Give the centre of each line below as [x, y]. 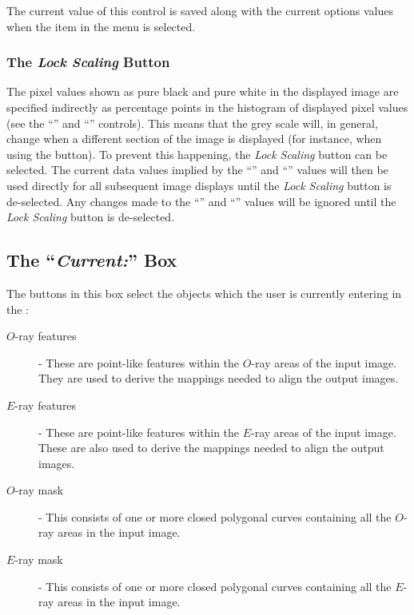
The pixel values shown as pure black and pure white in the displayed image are [203, 91]
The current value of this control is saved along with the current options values [200, 10]
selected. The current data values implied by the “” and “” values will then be [197, 170]
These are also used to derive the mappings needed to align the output [211, 448]
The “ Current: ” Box [92, 260]
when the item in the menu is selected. [101, 26]
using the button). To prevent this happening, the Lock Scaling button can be [197, 154]
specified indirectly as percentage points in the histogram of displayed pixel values [207, 107]
